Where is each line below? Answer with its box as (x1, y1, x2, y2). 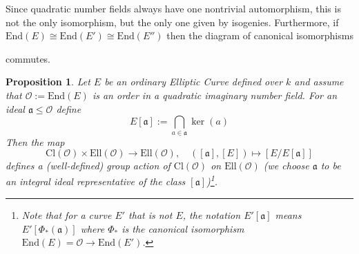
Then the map (6, 134, 65, 149)
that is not (128, 207, 173, 222)
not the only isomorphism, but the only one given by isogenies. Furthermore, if (6, 14, 339, 29)
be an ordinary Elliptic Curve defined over (104, 74, 283, 89)
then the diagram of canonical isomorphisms (166, 28, 353, 43)
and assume (294, 74, 344, 89)
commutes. (6, 51, 51, 65)
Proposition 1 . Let (6, 74, 90, 89)
